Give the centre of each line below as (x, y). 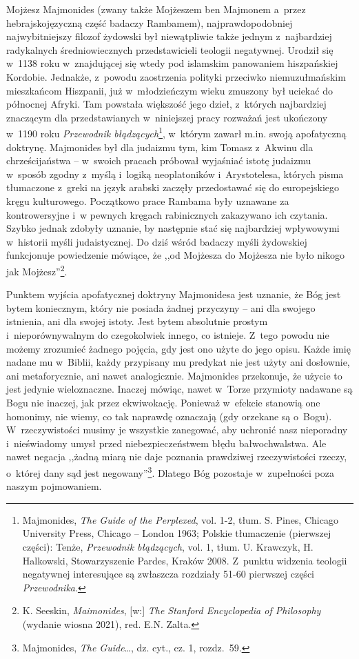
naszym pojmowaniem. (54, 486)
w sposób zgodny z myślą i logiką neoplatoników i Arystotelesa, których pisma (175, 174)
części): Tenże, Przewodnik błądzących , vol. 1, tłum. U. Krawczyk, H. (168, 546)
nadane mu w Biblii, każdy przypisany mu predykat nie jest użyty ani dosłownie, (178, 362)
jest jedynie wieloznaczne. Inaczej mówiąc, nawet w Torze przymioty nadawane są (179, 389)
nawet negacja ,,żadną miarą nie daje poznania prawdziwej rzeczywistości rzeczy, (177, 456)
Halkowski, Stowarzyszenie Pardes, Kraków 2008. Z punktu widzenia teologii (185, 560)
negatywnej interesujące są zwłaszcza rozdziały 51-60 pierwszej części (168, 574)
